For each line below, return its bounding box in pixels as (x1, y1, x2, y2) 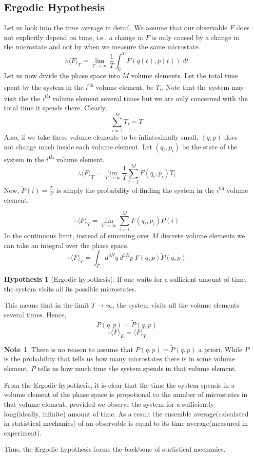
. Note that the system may (161, 82, 244, 92)
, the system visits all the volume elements (112, 300, 239, 310)
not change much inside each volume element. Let (4, 141, 152, 151)
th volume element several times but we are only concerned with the (44, 92, 248, 103)
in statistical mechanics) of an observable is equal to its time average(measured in (4, 418, 248, 428)
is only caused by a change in (152, 32, 239, 42)
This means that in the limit (4, 300, 89, 310)
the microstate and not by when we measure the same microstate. (4, 42, 200, 52)
